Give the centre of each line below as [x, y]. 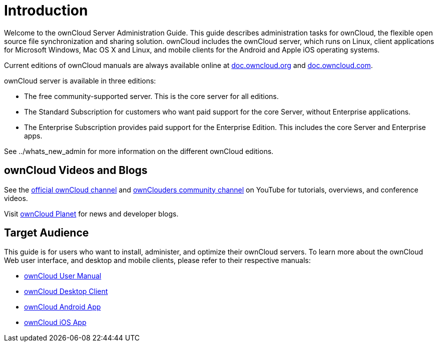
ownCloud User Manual [63, 276]
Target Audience [47, 233]
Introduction [46, 10]
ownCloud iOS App [55, 322]
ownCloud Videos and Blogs [76, 170]
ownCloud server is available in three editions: [80, 80]
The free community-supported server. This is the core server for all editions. [151, 96]
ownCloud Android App [63, 307]
